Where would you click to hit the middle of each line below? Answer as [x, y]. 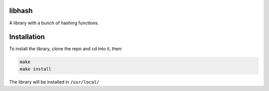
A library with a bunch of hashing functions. [54, 23]
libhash [21, 11]
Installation [27, 37]
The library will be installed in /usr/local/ [54, 82]
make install [36, 69]
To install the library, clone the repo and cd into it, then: [66, 49]
